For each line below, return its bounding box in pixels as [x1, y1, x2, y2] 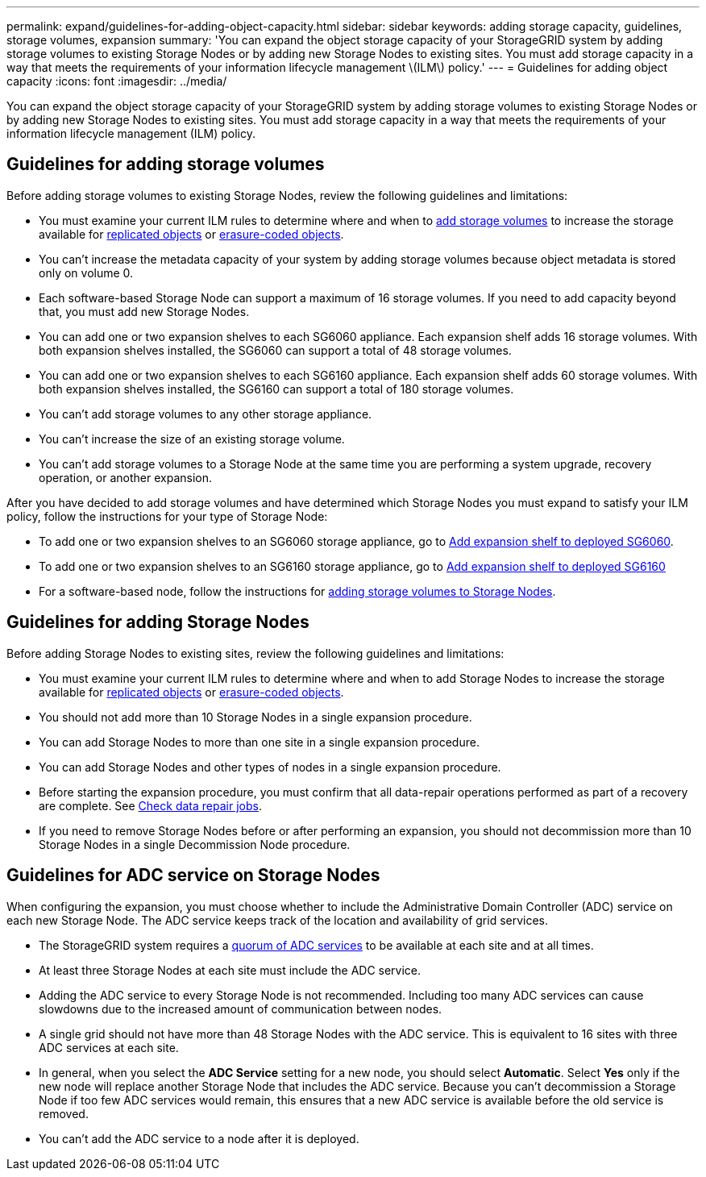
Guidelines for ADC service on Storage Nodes [6, 865, 380, 886]
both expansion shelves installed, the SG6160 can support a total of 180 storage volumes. [39, 381, 514, 396]
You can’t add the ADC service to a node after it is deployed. [39, 1131, 359, 1146]
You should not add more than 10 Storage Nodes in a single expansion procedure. [39, 709, 472, 724]
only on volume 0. [39, 265, 134, 280]
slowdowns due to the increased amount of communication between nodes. [39, 1001, 442, 1016]
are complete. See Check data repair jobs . [39, 798, 262, 813]
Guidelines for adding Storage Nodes [6, 612, 309, 633]
